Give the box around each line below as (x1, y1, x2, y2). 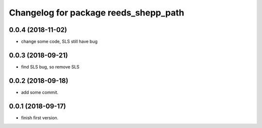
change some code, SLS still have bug (21, 39, 98, 45)
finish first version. (21, 114, 59, 121)
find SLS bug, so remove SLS (21, 64, 80, 70)
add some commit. (21, 89, 59, 95)
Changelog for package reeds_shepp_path (9, 7, 184, 18)
